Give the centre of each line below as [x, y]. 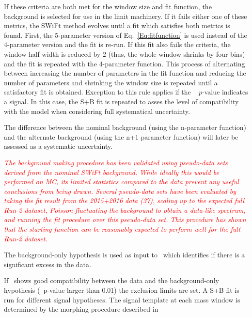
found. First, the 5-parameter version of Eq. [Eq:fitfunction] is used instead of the [126, 35]
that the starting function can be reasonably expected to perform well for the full [122, 229]
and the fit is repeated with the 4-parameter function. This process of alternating [125, 63]
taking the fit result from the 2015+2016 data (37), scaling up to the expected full [124, 200]
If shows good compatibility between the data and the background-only [111, 280]
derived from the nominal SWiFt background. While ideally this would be [111, 172]
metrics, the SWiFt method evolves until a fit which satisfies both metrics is [117, 25]
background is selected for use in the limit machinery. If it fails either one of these [126, 16]
